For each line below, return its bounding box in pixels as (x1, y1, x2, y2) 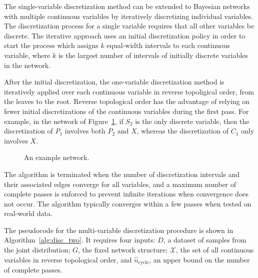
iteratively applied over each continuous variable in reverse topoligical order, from (4, 86, 254, 96)
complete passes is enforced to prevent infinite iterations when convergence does (4, 188, 249, 199)
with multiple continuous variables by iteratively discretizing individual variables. (4, 10, 253, 21)
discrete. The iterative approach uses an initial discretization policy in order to (4, 30, 245, 40)
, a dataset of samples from (163, 234, 246, 245)
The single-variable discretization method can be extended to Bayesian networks (4, 1, 250, 11)
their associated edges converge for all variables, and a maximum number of (4, 178, 236, 189)
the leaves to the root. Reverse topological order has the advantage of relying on (4, 96, 249, 106)
